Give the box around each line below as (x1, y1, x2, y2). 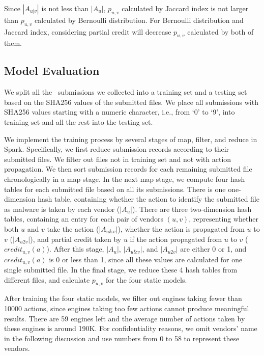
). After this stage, (46, 243, 104, 254)
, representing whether (189, 213, 258, 224)
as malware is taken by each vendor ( (4, 203, 120, 214)
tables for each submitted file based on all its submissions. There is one (4, 183, 226, 194)
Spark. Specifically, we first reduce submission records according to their (4, 144, 229, 154)
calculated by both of (187, 26, 254, 37)
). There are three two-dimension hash (132, 203, 252, 214)
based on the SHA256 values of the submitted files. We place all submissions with (4, 96, 258, 107)
